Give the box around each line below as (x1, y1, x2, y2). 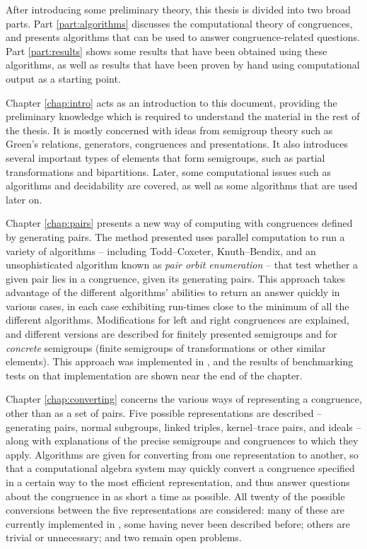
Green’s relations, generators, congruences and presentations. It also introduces (6, 136, 348, 151)
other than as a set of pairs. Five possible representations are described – (6, 406, 322, 420)
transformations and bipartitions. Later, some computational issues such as (6, 164, 331, 179)
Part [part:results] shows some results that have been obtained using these (6, 43, 327, 58)
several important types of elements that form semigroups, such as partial (6, 150, 325, 165)
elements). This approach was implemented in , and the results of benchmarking (6, 354, 354, 369)
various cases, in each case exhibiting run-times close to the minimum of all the (6, 298, 349, 313)
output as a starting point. (6, 71, 121, 85)
